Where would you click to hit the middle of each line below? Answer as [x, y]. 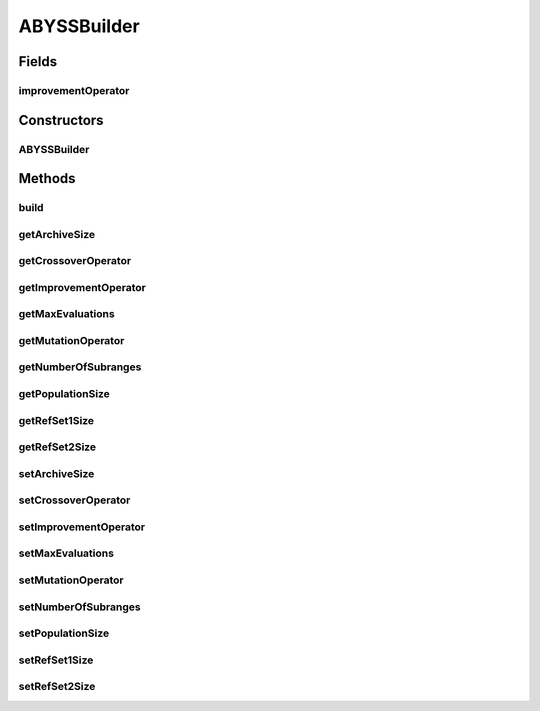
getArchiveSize [56, 234]
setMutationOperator [71, 580]
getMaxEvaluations [66, 314]
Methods [47, 178]
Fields [38, 61]
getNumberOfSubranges [80, 367]
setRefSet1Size [56, 660]
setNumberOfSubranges [79, 607]
